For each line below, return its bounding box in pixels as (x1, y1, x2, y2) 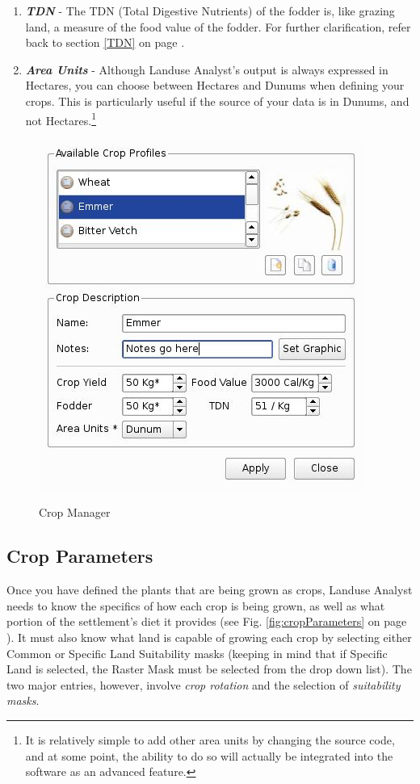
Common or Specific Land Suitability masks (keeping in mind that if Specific (6, 644, 388, 661)
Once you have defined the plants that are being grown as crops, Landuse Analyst (6, 581, 413, 598)
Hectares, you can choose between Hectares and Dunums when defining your (25, 77, 405, 94)
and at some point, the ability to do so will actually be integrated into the (25, 747, 393, 764)
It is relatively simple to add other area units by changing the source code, (25, 731, 395, 748)
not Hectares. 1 (25, 109, 97, 128)
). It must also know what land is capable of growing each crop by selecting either (6, 628, 412, 645)
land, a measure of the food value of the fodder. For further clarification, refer (25, 18, 411, 35)
